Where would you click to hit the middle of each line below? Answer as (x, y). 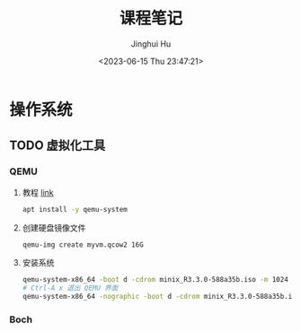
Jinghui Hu (151, 44)
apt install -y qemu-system (75, 209)
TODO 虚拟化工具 (58, 146)
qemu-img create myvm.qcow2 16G (83, 245)
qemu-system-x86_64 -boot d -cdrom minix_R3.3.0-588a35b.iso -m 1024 (155, 280)
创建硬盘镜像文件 (54, 227)
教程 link (38, 192)
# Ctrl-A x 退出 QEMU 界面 (70, 288)
